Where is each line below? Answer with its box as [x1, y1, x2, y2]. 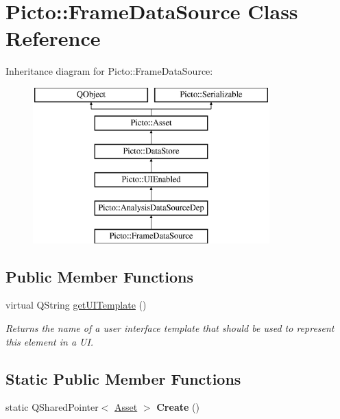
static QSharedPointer [5, 400, 99, 414]
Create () [156, 400, 199, 414]
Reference [5, 24, 101, 52]
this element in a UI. [5, 334, 94, 348]
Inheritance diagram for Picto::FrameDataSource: [5, 64, 213, 78]
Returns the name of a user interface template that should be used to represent [5, 321, 335, 335]
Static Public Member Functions [5, 368, 241, 389]
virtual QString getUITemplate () [5, 298, 147, 312]
